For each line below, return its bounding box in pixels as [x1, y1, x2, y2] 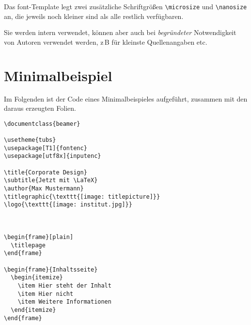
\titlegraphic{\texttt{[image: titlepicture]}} [4, 193, 160, 200]
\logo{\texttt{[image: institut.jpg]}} [4, 201, 132, 208]
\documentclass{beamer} [4, 120, 80, 127]
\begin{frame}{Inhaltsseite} [4, 266, 98, 273]
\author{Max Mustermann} [4, 185, 84, 192]
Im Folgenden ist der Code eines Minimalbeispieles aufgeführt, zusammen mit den [4, 93, 248, 103]
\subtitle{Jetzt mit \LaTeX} [4, 177, 98, 184]
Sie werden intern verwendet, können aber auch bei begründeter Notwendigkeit [4, 27, 236, 37]
